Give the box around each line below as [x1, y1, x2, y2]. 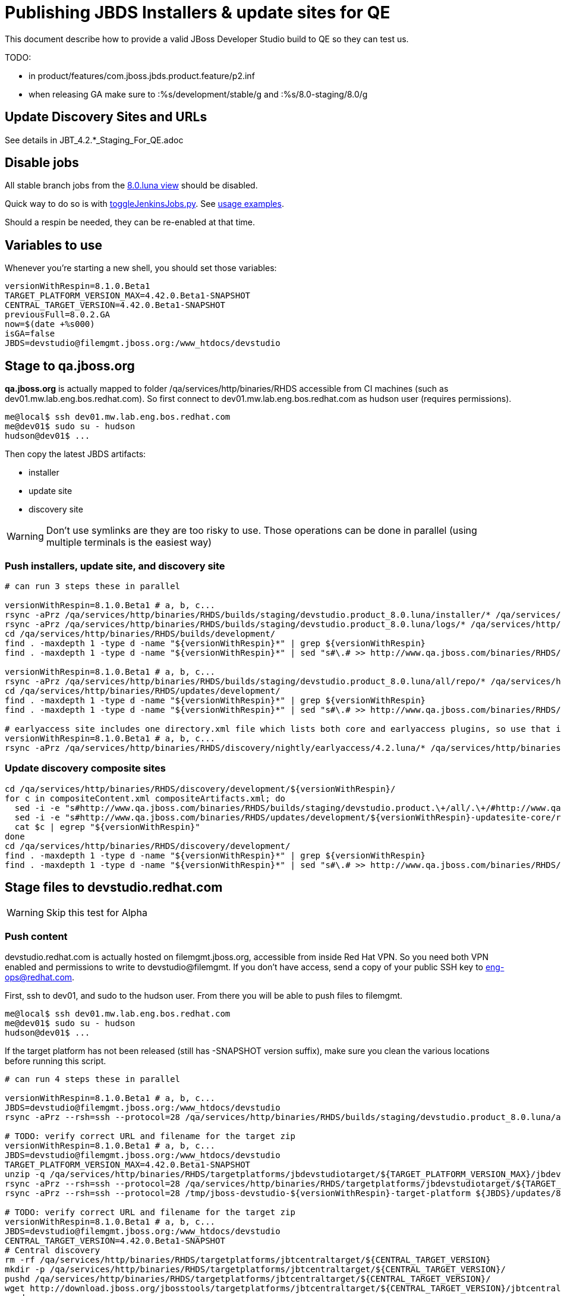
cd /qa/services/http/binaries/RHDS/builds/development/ [5, 628, 276, 638]
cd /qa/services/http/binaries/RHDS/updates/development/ [5, 685, 280, 696]
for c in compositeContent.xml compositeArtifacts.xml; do [5, 793, 286, 803]
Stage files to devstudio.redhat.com [5, 880, 223, 895]
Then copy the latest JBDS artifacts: [5, 449, 146, 460]
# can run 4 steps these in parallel [5, 1074, 181, 1084]
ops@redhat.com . [5, 972, 75, 983]
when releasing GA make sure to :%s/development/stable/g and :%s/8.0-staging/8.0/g [29, 89, 368, 99]
